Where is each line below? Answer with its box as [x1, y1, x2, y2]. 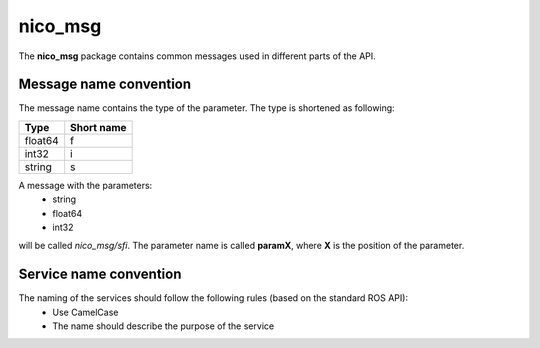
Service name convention [18, 266, 182, 283]
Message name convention [18, 76, 192, 93]
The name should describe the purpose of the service [52, 320, 275, 332]
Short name [70, 120, 127, 134]
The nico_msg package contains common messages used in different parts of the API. [18, 50, 377, 62]
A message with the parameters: [18, 179, 153, 191]
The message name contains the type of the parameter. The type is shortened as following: [18, 102, 395, 114]
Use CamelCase [52, 306, 119, 318]
